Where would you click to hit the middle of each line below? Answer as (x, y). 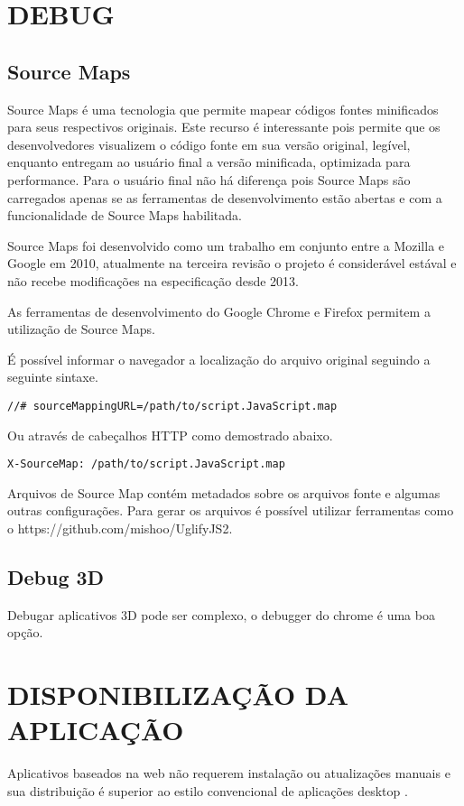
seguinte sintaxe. (53, 377)
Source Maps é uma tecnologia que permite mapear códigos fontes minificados (223, 109)
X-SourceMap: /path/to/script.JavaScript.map (146, 464)
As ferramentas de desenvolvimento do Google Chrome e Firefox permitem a (219, 311)
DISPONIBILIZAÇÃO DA (178, 695)
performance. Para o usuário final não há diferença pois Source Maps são (209, 179)
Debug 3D (56, 576)
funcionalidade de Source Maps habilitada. (125, 215)
